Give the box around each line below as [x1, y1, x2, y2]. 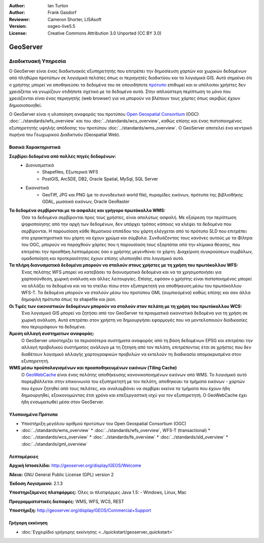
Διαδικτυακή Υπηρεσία [9, 58, 66, 65]
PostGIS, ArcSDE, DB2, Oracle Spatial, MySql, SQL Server [42, 176, 158, 182]
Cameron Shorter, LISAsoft [47, 16, 102, 22]
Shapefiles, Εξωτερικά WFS [42, 169, 98, 175]
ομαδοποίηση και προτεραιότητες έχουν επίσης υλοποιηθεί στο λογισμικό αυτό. [21, 256, 184, 261]
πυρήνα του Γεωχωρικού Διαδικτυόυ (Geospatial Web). [9, 132, 121, 138]
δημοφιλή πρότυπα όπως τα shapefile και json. [21, 296, 117, 303]
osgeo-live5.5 [47, 23, 75, 29]
